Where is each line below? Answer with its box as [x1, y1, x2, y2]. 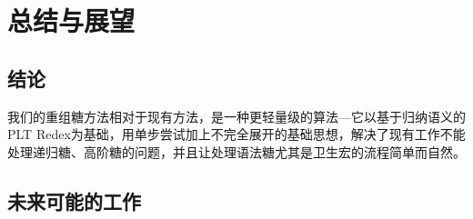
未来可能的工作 [7, 186, 141, 214]
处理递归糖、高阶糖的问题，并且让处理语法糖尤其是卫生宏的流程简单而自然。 [7, 142, 466, 161]
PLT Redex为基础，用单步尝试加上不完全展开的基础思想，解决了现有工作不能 [7, 124, 466, 144]
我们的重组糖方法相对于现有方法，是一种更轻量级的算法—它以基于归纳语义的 [7, 106, 466, 125]
